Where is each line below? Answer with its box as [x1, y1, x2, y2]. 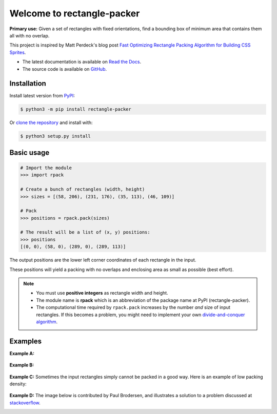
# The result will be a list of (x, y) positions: [20, 230, 151, 235]
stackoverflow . [9, 400, 41, 406]
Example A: [9, 350, 34, 356]
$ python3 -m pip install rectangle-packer [20, 107, 132, 112]
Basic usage [9, 148, 50, 157]
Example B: [9, 362, 34, 368]
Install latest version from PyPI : [9, 93, 75, 99]
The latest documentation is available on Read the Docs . [22, 59, 141, 65]
